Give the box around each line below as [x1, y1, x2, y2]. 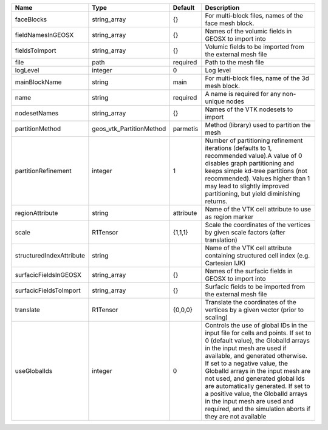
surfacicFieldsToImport [15, 286, 81, 295]
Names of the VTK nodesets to [205, 105, 293, 114]
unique [205, 97, 225, 106]
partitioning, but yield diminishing [205, 189, 301, 197]
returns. [205, 197, 228, 205]
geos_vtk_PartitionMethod [92, 125, 166, 133]
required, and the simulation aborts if [205, 404, 311, 413]
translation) [205, 236, 238, 244]
